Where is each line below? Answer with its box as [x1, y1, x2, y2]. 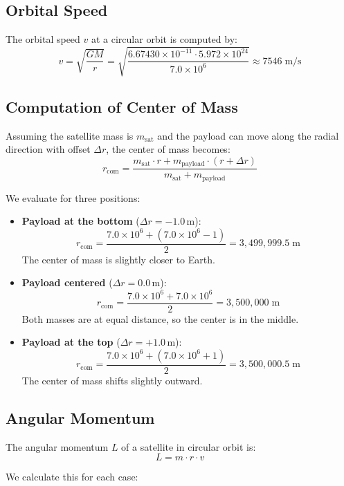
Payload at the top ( [21, 335, 120, 349]
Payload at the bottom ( [21, 214, 140, 228]
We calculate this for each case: [6, 469, 138, 484]
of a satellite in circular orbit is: [121, 439, 256, 454]
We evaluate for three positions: [6, 190, 141, 205]
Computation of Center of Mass [6, 95, 238, 117]
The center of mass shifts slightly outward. [21, 373, 203, 387]
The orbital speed [6, 32, 80, 46]
